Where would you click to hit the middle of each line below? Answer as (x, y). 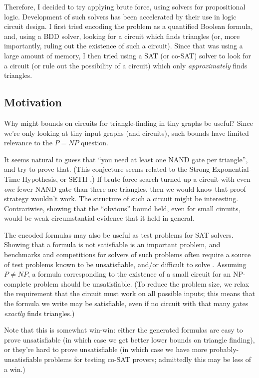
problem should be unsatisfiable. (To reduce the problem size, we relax (141, 283)
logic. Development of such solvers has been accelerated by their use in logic (120, 16)
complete (18, 283)
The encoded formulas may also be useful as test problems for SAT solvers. (119, 234)
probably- (224, 349)
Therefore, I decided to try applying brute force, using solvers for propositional (125, 6)
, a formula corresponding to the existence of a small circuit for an (129, 274)
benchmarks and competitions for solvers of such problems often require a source (128, 254)
